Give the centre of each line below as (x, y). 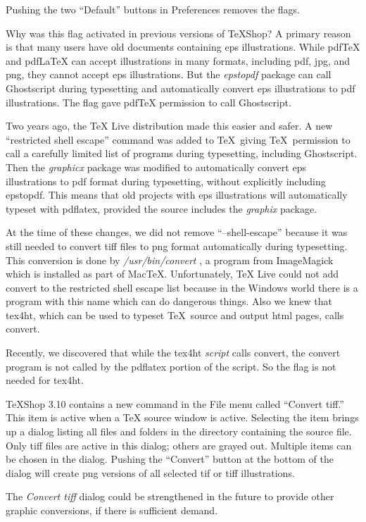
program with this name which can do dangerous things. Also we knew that (169, 301)
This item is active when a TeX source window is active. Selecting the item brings (182, 417)
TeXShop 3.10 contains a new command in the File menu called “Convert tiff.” (175, 403)
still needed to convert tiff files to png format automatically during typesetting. (177, 246)
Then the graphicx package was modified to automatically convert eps (156, 167)
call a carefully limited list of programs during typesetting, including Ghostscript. (182, 153)
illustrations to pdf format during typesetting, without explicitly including (166, 181)
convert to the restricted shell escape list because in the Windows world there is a (182, 287)
